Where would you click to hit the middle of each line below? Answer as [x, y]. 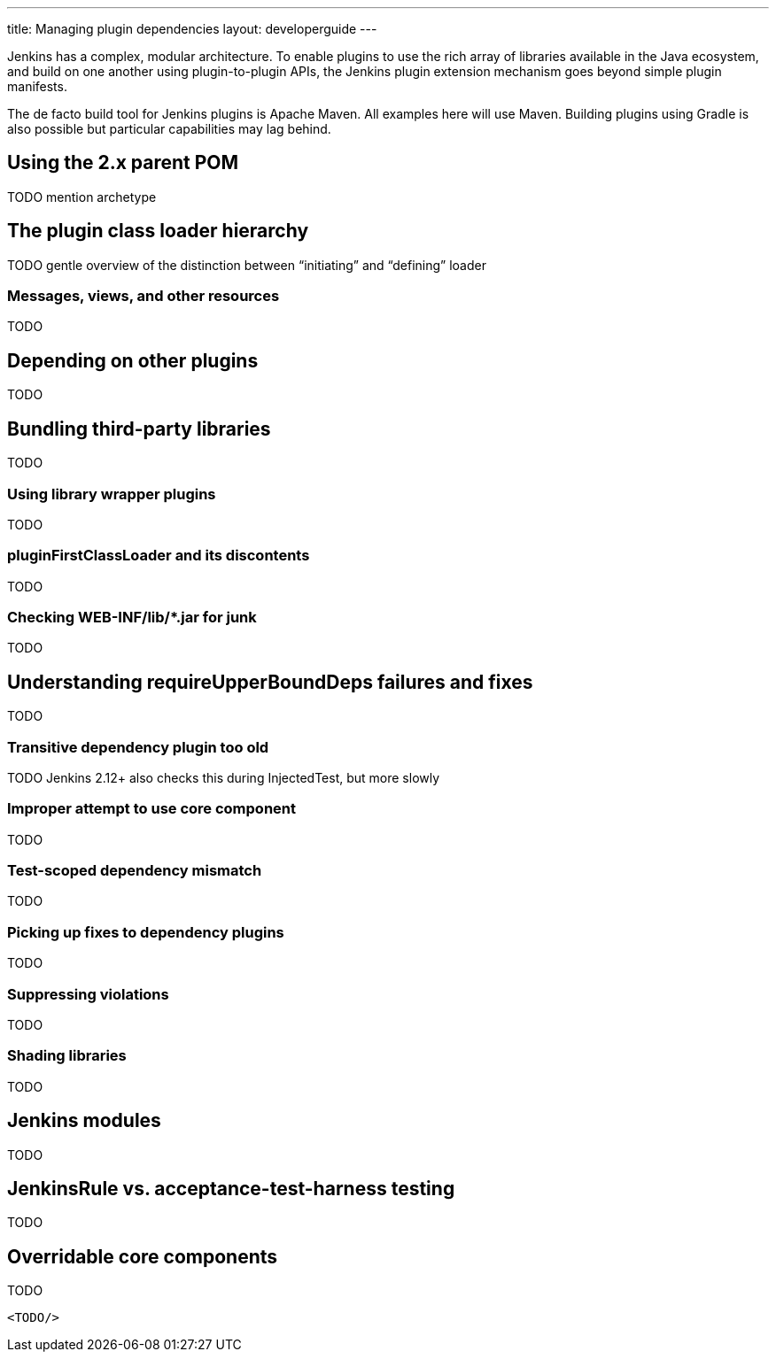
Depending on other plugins [133, 360]
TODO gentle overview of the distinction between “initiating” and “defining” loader [247, 265]
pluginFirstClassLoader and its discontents [159, 556]
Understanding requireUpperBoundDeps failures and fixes [270, 682]
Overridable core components [143, 1256]
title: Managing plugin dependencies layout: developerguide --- [192, 29]
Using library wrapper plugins [112, 494]
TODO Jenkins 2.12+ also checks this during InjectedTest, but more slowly [224, 777]
